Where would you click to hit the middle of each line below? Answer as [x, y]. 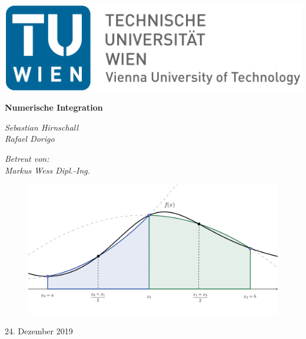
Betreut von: [27, 159]
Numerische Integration [54, 107]
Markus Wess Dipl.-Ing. [48, 170]
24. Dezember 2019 [39, 330]
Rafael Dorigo [30, 139]
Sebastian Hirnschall [42, 127]
